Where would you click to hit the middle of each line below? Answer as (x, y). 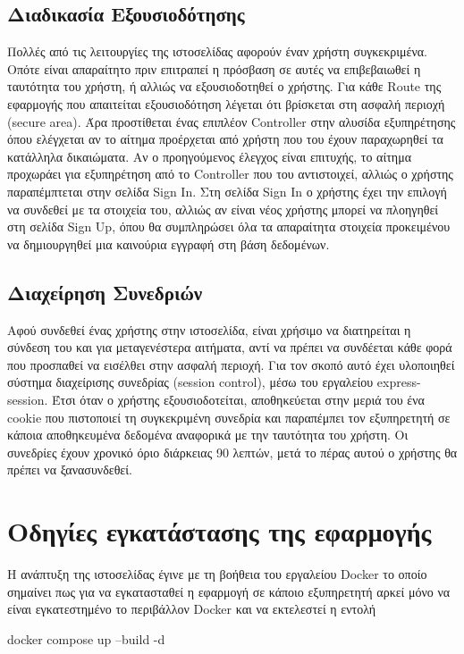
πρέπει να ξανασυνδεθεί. (70, 470)
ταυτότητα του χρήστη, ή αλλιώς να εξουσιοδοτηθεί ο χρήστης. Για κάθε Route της (224, 86)
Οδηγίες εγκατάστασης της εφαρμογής (219, 531)
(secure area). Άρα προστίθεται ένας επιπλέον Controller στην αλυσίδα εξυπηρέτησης (232, 121)
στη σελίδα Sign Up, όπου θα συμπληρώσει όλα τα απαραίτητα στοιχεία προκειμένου (229, 226)
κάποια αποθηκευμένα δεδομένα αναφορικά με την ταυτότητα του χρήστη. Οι (208, 435)
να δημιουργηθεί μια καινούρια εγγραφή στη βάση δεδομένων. (169, 243)
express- (399, 382)
